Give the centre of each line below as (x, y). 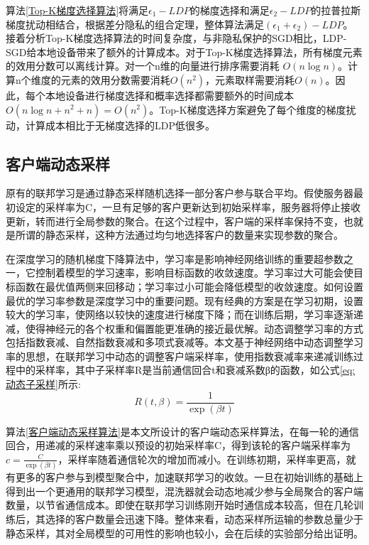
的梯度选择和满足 (230, 10)
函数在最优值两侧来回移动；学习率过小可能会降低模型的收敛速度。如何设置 (189, 286)
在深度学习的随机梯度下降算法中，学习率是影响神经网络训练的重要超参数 (175, 258)
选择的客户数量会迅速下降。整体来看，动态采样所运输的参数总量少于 (204, 519)
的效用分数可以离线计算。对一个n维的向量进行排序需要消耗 (143, 66)
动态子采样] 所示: (43, 384)
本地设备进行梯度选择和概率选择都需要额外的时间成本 (169, 95)
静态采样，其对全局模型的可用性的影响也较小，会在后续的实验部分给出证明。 (184, 533)
